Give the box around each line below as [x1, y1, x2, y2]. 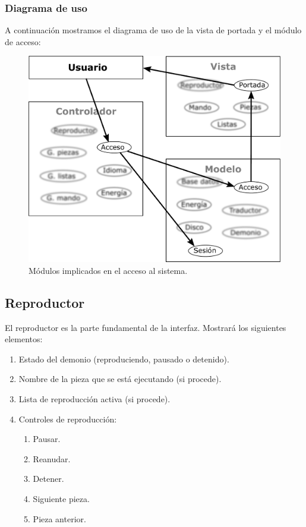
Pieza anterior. [33, 512, 86, 525]
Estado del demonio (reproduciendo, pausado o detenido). [18, 352, 229, 365]
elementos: [5, 333, 43, 345]
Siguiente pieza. [33, 493, 90, 505]
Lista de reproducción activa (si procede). [18, 393, 171, 405]
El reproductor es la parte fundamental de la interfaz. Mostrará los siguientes [5, 321, 286, 333]
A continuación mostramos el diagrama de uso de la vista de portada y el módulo [5, 24, 302, 36]
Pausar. [33, 433, 61, 445]
